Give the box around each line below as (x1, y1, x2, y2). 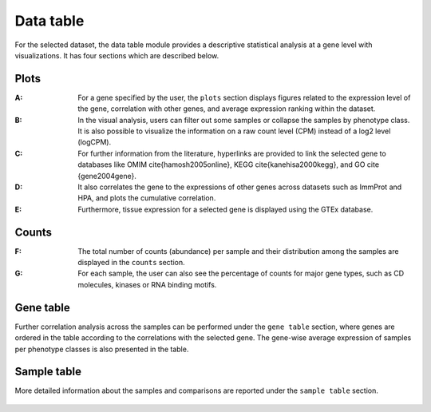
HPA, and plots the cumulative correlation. (77, 193, 216, 203)
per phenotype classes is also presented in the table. (14, 344, 189, 354)
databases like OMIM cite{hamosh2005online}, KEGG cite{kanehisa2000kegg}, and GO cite (77, 160, 379, 169)
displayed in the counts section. (77, 258, 185, 267)
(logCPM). (77, 137, 112, 147)
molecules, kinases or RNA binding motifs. (77, 279, 217, 289)
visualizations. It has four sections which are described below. (14, 50, 219, 60)
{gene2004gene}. (77, 171, 137, 180)
